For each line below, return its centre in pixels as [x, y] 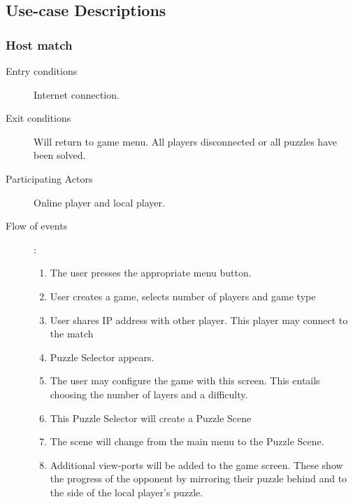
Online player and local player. [99, 202]
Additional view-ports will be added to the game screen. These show [196, 464]
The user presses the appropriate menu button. [151, 273]
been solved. [60, 155]
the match [72, 334]
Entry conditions [42, 71]
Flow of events [37, 226]
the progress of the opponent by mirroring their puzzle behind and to [199, 478]
